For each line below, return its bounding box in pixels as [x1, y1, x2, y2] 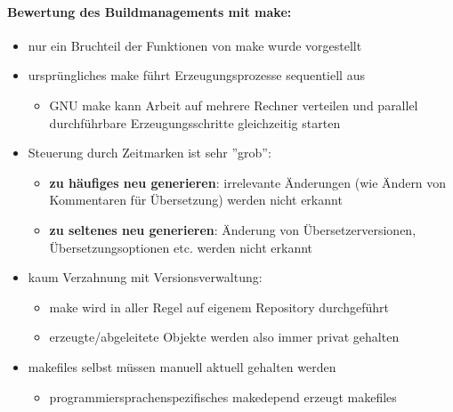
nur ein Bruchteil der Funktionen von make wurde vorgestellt [28, 36, 362, 54]
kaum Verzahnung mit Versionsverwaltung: [28, 268, 263, 287]
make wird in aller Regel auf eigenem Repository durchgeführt [49, 297, 389, 316]
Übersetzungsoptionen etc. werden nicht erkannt [49, 238, 313, 256]
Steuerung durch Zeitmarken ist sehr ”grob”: [28, 143, 271, 162]
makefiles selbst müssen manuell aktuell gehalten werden [28, 357, 336, 376]
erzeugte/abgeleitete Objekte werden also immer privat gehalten [49, 327, 400, 346]
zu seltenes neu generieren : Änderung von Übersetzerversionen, [49, 220, 417, 238]
